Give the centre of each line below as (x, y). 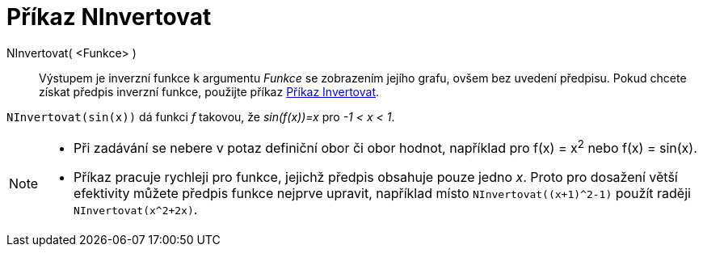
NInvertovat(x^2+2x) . (136, 210)
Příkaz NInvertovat (109, 17)
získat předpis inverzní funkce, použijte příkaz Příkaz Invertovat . (209, 91)
